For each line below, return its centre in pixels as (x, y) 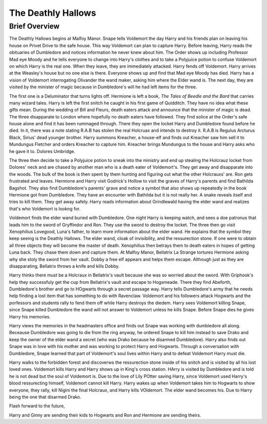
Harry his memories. (30, 316)
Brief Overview (34, 26)
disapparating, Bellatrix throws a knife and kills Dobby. (64, 266)
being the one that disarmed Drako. (45, 397)
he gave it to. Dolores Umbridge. (42, 151)
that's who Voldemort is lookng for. (45, 209)
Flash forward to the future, (37, 406)
